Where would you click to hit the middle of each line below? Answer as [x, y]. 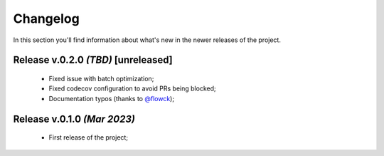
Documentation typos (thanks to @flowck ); [111, 98]
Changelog [46, 19]
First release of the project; [88, 137]
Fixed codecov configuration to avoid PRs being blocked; [132, 88]
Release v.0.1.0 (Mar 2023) [74, 119]
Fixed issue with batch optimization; [101, 78]
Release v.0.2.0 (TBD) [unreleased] [93, 60]
